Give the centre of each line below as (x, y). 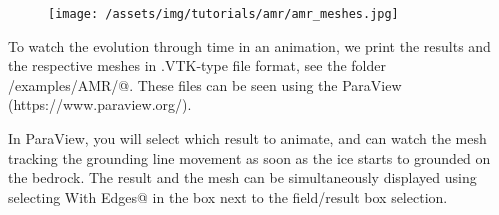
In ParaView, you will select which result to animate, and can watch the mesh (247, 138)
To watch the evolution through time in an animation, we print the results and (249, 45)
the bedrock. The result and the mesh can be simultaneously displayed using (242, 177)
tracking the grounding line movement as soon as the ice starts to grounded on (249, 157)
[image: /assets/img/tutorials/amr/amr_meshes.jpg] (223, 14)
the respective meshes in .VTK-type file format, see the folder (197, 65)
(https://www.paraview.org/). (100, 104)
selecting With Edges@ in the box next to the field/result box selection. (228, 196)
